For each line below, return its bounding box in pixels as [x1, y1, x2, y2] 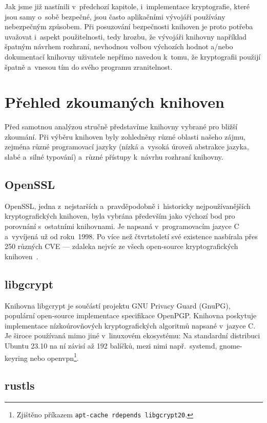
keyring [5, 352, 28, 363]
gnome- [219, 340, 242, 351]
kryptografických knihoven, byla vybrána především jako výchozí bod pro [5, 210, 235, 221]
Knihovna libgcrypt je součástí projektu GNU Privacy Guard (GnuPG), [5, 300, 231, 311]
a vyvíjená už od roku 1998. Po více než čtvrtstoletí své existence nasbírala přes [5, 230, 258, 241]
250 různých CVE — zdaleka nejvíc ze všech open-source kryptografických [5, 241, 238, 252]
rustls [5, 377, 35, 393]
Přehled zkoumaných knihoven [5, 91, 224, 112]
